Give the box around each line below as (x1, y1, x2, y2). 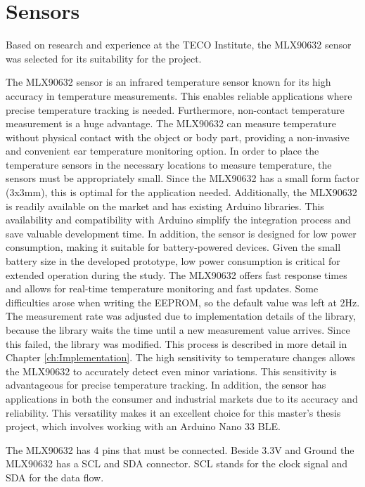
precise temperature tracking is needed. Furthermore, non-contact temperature (6, 102, 345, 117)
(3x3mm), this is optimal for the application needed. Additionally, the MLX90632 (6, 185, 357, 200)
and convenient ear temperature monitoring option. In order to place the (6, 143, 319, 158)
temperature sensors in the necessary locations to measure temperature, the (6, 157, 332, 171)
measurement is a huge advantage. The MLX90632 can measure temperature (6, 116, 336, 131)
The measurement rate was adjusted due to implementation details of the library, (6, 309, 356, 323)
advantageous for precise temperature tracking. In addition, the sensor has (6, 377, 326, 392)
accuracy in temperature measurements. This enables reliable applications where (6, 88, 352, 103)
